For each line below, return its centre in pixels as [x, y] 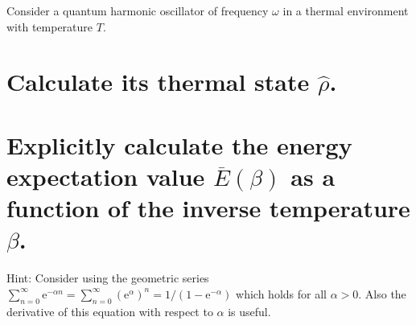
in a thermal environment [346, 10]
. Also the [382, 293]
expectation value [106, 176]
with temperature [50, 26]
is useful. [249, 311]
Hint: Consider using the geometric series [108, 278]
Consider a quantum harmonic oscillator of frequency [138, 10]
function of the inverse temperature [208, 208]
